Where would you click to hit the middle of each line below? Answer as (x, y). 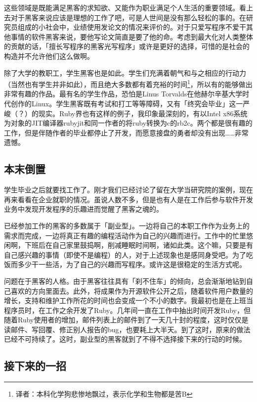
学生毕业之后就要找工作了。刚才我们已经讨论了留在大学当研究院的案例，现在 (128, 190)
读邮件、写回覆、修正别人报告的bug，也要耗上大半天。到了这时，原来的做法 (127, 329)
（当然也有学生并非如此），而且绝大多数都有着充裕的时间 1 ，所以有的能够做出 (128, 83)
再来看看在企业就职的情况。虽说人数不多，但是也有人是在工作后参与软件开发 (128, 199)
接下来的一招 (35, 366)
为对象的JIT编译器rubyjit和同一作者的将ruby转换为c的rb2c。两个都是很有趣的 (128, 123)
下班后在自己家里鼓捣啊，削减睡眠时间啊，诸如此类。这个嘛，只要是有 (139, 245)
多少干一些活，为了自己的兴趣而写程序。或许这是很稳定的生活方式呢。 (132, 264)
